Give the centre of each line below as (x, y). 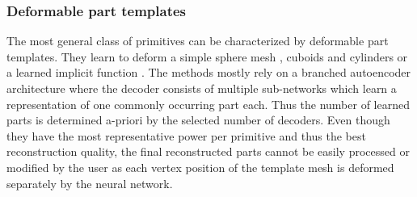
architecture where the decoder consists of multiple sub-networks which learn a (202, 88)
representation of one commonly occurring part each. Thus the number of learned (208, 104)
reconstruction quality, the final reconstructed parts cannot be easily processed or (208, 151)
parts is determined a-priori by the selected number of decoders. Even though (198, 120)
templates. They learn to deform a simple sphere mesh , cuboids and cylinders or (207, 56)
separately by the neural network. (90, 183)
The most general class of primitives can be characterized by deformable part (198, 41)
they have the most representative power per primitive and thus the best (186, 135)
